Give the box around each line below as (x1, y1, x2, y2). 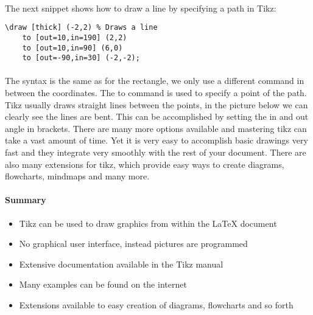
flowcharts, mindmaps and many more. (5, 170, 150, 182)
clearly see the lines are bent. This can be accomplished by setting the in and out (5, 110, 309, 123)
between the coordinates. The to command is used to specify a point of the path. (5, 86, 307, 99)
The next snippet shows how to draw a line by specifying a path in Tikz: (5, 1, 276, 14)
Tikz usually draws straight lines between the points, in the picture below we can (5, 98, 308, 111)
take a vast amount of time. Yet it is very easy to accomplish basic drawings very (5, 134, 308, 147)
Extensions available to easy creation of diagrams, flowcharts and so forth (19, 298, 294, 311)
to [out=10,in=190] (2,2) (22, 33, 127, 42)
